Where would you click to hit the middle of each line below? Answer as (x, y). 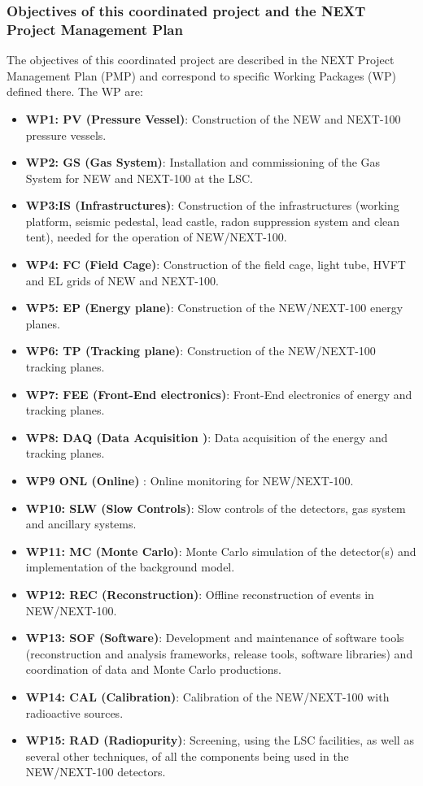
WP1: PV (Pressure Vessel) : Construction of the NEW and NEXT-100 (213, 118)
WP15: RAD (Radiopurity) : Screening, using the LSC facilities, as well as (220, 740)
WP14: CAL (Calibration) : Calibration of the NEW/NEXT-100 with (207, 696)
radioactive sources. (74, 712)
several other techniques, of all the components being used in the (187, 756)
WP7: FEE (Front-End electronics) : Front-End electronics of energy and (219, 394)
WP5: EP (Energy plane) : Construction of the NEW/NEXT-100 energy (214, 308)
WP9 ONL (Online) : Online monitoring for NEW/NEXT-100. (190, 481)
